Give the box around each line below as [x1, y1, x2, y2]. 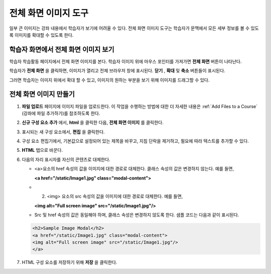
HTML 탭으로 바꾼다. [22, 147, 63, 153]
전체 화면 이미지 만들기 [9, 90, 75, 99]
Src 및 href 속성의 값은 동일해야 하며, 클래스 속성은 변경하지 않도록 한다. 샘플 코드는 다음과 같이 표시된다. [34, 212, 239, 218]
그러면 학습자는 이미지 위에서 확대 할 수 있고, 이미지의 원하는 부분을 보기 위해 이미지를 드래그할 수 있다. [9, 77, 210, 83]
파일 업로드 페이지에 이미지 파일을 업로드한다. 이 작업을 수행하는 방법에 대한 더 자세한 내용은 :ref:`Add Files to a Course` [22, 103, 258, 109]
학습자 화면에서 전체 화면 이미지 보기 [9, 45, 114, 54]
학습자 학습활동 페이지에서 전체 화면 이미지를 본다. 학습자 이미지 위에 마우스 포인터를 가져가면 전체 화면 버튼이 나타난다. [9, 58, 242, 64]
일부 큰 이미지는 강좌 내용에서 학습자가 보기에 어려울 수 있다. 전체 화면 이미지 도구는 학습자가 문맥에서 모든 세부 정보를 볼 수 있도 [9, 25, 259, 31]
